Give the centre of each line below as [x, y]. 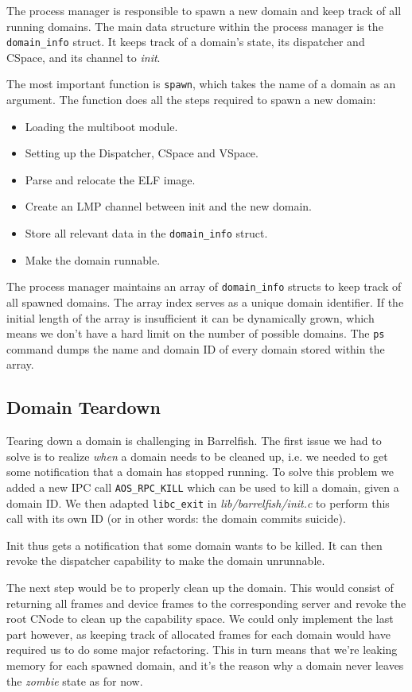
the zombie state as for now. [75, 680]
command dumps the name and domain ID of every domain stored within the [196, 348]
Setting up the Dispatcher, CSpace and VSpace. [142, 153]
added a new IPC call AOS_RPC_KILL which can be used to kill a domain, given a [203, 487]
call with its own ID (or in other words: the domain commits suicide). [176, 518]
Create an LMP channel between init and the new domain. [168, 206]
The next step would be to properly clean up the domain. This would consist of [200, 588]
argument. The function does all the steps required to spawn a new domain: [191, 100]
